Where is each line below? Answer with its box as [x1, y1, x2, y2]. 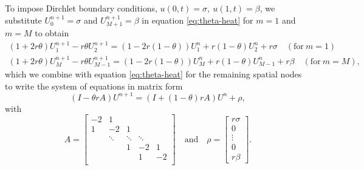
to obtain [35, 27, 69, 39]
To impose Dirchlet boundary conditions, [5, 2, 157, 14]
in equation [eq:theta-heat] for [142, 13, 253, 26]
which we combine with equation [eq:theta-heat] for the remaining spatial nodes [5, 68, 302, 80]
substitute [5, 13, 42, 26]
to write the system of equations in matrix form [5, 79, 183, 92]
